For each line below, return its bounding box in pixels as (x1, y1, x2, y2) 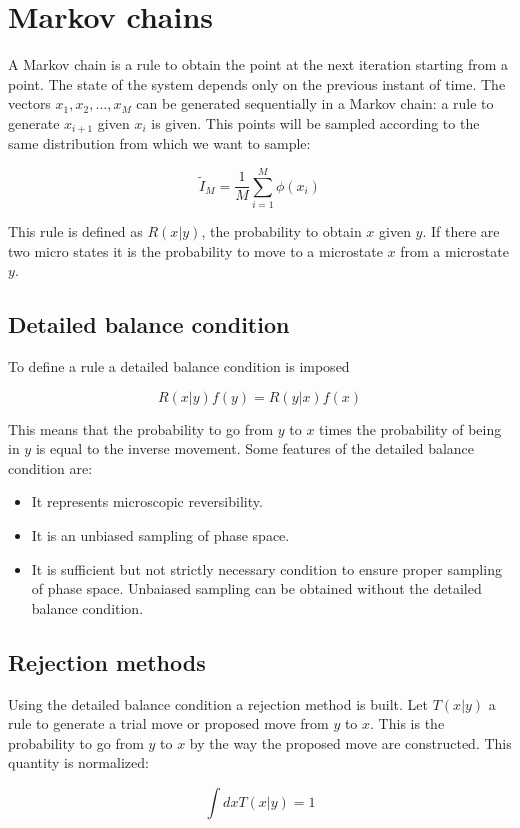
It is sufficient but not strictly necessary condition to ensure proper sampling (31, 558, 502, 579)
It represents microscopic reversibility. (31, 491, 263, 512)
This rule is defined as (8, 221, 143, 242)
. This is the (370, 713, 445, 734)
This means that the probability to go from (8, 418, 274, 439)
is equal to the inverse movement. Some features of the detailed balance (35, 438, 475, 459)
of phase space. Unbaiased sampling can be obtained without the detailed (31, 578, 482, 599)
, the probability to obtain (201, 221, 362, 242)
